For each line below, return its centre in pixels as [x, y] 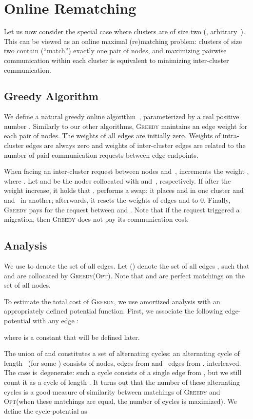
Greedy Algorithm [51, 96]
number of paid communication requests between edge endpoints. [101, 155]
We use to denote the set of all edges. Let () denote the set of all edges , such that [127, 266]
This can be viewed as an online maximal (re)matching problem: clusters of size [123, 41]
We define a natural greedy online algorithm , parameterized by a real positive [122, 116]
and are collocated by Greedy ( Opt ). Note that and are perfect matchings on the [124, 275]
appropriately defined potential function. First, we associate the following [113, 311]
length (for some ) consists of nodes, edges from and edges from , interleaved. [123, 363]
